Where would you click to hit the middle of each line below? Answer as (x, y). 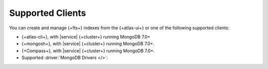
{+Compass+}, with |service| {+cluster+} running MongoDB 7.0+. (88, 51)
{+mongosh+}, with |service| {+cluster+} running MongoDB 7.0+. (88, 44)
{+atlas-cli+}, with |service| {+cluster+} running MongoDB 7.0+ (86, 37)
